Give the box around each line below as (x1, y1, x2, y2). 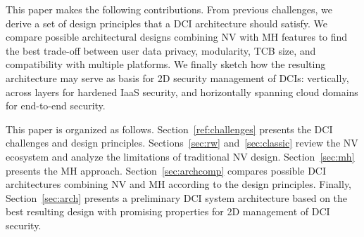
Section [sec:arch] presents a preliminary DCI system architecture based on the (6, 190, 348, 205)
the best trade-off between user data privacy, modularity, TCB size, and (6, 43, 316, 57)
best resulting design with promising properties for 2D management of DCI (6, 204, 330, 219)
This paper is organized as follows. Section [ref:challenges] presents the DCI (6, 121, 333, 136)
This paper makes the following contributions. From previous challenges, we (6, 2, 332, 16)
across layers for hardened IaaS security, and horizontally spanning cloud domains (6, 84, 358, 99)
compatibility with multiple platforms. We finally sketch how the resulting (6, 57, 326, 72)
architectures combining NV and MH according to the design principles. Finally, (6, 177, 352, 191)
